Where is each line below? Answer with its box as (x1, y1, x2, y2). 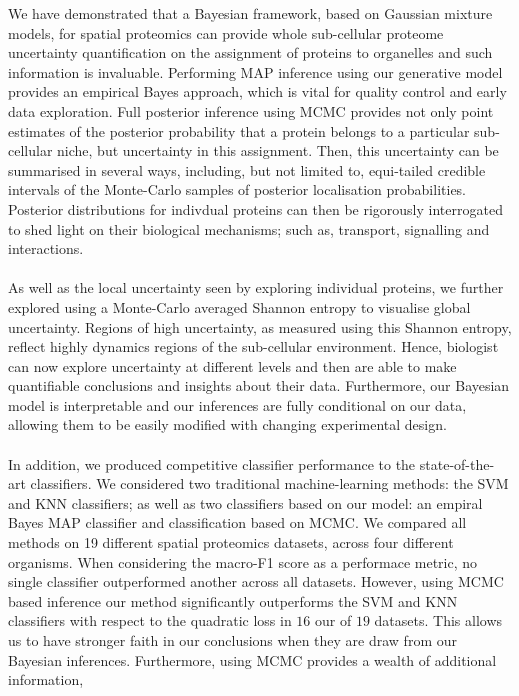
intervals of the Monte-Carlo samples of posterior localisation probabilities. (8, 179, 467, 200)
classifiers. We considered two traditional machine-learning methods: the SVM (30, 473, 509, 494)
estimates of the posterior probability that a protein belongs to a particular (8, 120, 470, 141)
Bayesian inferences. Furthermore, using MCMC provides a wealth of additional (8, 649, 497, 670)
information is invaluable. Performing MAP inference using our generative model (8, 61, 503, 82)
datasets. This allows (374, 610, 503, 631)
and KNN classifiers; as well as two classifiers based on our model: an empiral (8, 492, 483, 513)
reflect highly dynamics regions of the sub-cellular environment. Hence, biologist (8, 336, 499, 357)
